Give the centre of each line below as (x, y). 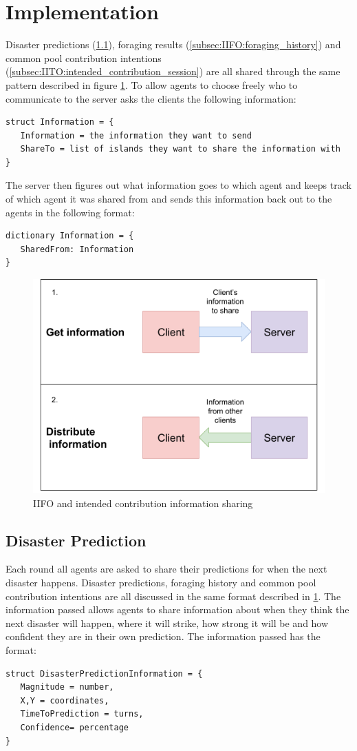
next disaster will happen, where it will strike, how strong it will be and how (167, 623)
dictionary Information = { (70, 236)
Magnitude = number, (67, 687)
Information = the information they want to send (136, 135)
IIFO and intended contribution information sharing (143, 503)
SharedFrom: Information (77, 249)
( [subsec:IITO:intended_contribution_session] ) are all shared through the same (173, 71)
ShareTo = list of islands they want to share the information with (180, 149)
